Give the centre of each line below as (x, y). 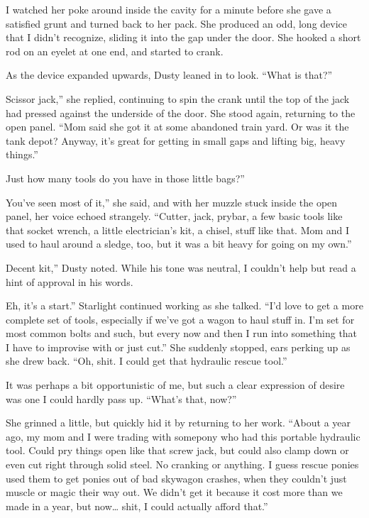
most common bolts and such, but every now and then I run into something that (182, 333)
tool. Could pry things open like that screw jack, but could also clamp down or (177, 450)
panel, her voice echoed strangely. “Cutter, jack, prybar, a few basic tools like (174, 216)
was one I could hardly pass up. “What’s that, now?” (121, 398)
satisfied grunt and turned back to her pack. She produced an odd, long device (177, 23)
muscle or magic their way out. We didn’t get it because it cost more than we (174, 492)
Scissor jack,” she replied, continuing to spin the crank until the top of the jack (178, 98)
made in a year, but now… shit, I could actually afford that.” (137, 506)
